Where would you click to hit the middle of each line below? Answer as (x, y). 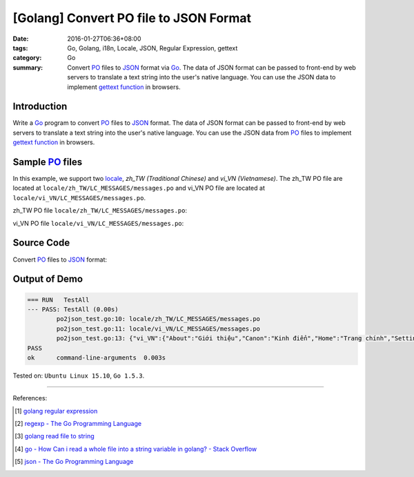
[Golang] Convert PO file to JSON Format (132, 18)
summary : (28, 67)
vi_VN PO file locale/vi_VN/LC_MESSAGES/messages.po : (98, 223)
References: (30, 398)
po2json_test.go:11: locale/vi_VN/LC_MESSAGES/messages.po (158, 329)
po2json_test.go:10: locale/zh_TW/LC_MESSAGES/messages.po (158, 319)
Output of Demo (48, 279)
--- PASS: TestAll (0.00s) (73, 309)
